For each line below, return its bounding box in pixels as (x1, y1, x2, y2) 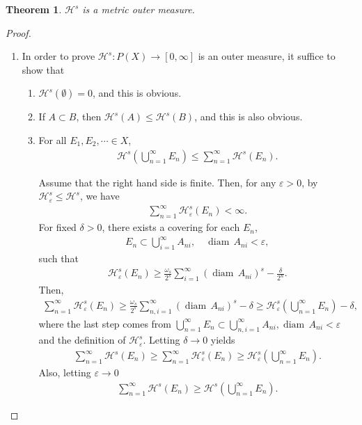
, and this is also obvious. (194, 109, 303, 124)
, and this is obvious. (93, 86, 182, 100)
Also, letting (38, 365, 91, 380)
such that (38, 251, 79, 266)
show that (22, 62, 65, 77)
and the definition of (38, 332, 126, 347)
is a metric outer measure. (82, 2, 195, 16)
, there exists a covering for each (102, 220, 240, 234)
